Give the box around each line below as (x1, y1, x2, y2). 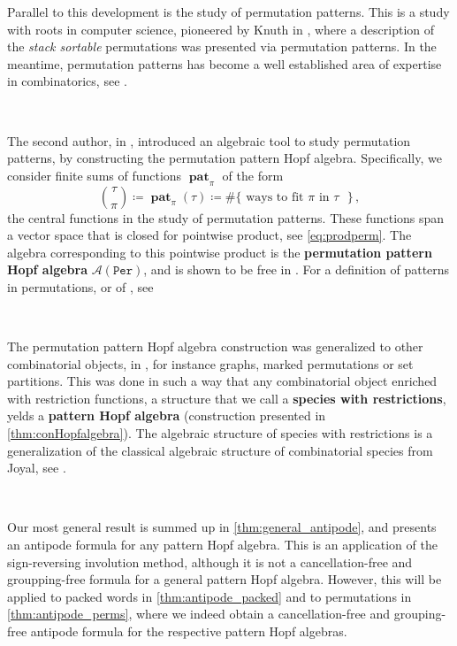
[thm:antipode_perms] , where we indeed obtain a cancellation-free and (7, 604, 391, 623)
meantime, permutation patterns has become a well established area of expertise (7, 54, 442, 73)
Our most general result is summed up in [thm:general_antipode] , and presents (7, 518, 437, 536)
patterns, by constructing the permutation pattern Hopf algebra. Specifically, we (7, 149, 442, 167)
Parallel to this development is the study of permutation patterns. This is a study (7, 3, 450, 20)
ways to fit (246, 190, 304, 204)
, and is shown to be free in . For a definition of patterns (143, 260, 450, 279)
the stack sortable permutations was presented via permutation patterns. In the (7, 37, 437, 56)
